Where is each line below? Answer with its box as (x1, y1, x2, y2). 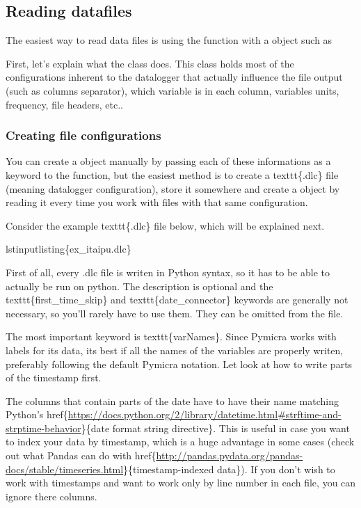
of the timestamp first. (6, 370, 102, 385)
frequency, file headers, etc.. (6, 97, 123, 111)
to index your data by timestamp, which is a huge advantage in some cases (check (6, 434, 355, 449)
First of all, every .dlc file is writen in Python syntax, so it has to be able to (6, 264, 330, 279)
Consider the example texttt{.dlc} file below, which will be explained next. (6, 218, 325, 232)
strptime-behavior (6, 420, 81, 435)
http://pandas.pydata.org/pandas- (156, 448, 303, 463)
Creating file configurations (6, 127, 161, 144)
